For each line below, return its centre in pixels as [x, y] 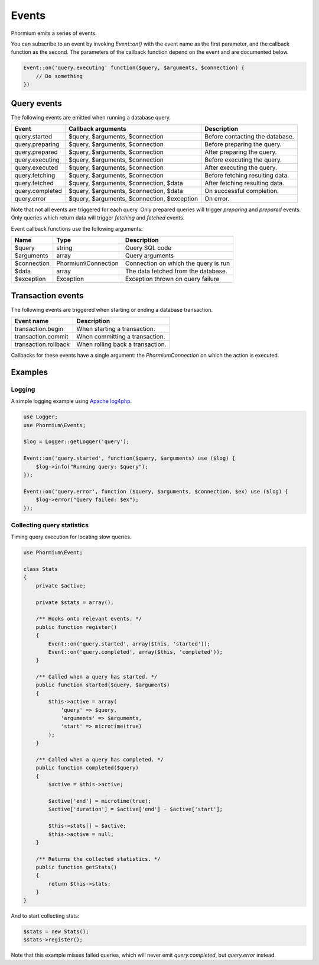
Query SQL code [148, 248]
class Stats [41, 569]
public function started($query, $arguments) [103, 685]
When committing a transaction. [121, 337]
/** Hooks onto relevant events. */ [89, 619]
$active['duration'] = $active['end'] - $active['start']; [136, 809]
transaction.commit [41, 337]
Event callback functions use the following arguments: [77, 228]
